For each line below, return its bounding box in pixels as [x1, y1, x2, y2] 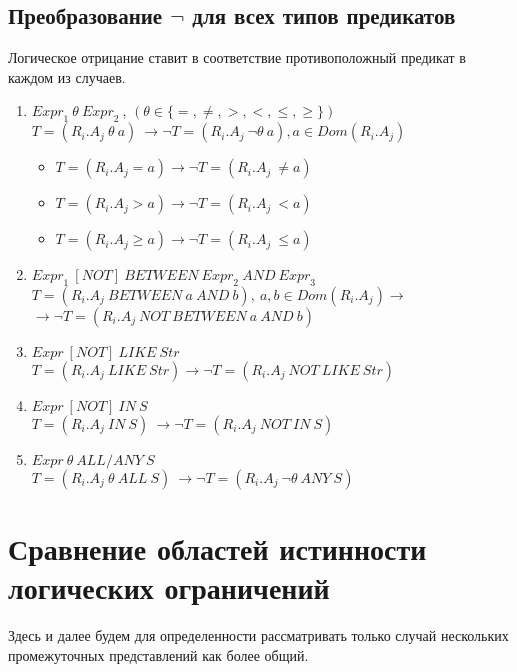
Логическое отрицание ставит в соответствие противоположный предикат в [8, 47, 466, 68]
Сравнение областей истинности [8, 528, 427, 569]
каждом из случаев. [8, 66, 126, 87]
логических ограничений [8, 567, 330, 608]
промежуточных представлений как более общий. [8, 644, 309, 665]
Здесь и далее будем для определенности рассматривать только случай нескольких [8, 625, 509, 646]
